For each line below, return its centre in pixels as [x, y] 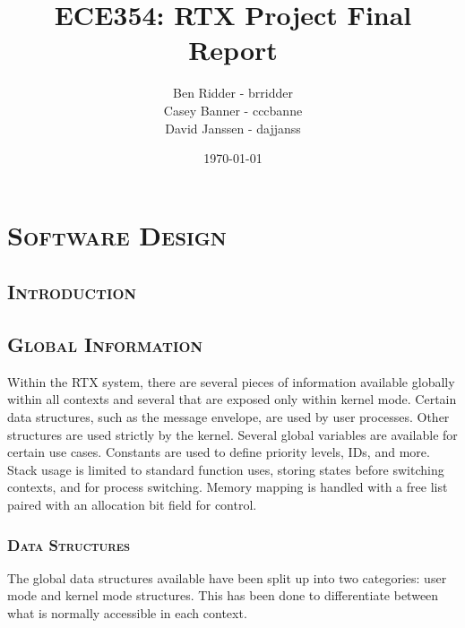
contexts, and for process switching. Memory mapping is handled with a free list [228, 487]
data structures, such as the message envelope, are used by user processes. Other [228, 417]
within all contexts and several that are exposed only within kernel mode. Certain [232, 399]
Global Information [105, 344]
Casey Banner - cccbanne [233, 110]
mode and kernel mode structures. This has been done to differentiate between [223, 595]
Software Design [117, 234]
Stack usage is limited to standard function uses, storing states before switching [226, 469]
